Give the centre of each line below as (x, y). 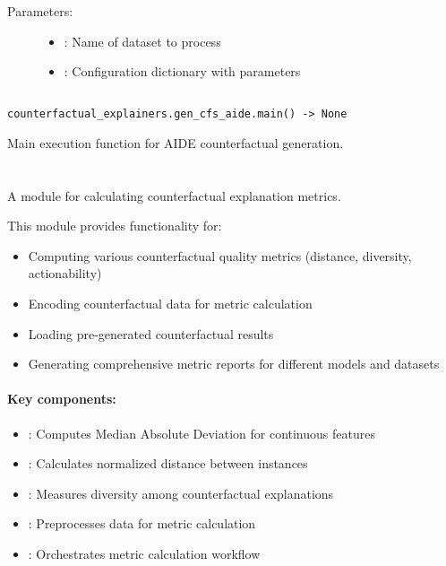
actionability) (65, 273)
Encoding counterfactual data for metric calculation (170, 303)
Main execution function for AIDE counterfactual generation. (176, 142)
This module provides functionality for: (115, 226)
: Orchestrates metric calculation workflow (144, 553)
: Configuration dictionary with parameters (182, 71)
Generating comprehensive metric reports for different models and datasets (234, 364)
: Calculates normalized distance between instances (168, 463)
